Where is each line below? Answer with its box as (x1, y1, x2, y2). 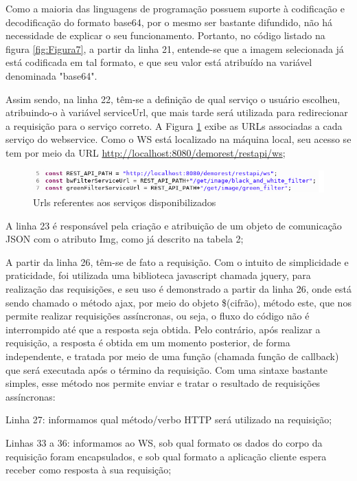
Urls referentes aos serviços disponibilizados (33, 195, 216, 210)
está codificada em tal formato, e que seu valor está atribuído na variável (5, 55, 312, 69)
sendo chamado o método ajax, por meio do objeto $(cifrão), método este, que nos (5, 295, 352, 309)
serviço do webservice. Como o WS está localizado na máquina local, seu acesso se (5, 132, 352, 146)
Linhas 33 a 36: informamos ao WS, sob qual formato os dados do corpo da (5, 435, 323, 449)
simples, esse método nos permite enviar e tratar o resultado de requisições (5, 376, 321, 390)
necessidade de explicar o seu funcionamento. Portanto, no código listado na (5, 28, 325, 43)
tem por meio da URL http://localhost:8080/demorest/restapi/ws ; (5, 145, 286, 159)
